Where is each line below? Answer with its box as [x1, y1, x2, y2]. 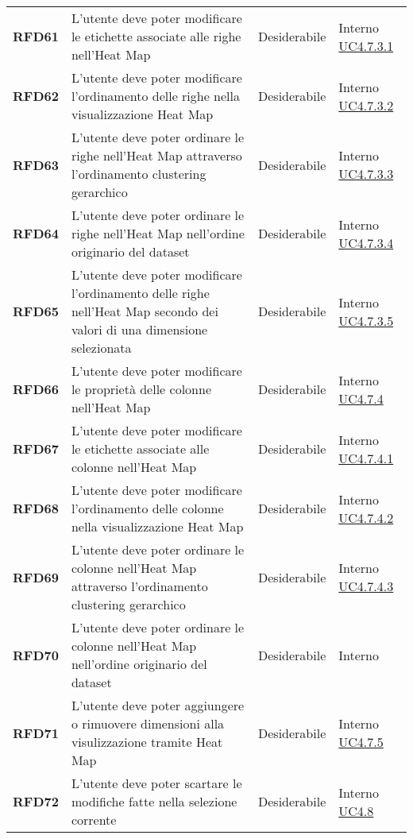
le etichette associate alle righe [71, 27, 241, 45]
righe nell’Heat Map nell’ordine [71, 224, 245, 242]
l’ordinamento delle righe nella [71, 87, 241, 105]
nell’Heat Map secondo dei [71, 302, 218, 320]
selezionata [71, 338, 132, 357]
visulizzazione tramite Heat [71, 733, 223, 751]
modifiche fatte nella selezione [71, 792, 237, 810]
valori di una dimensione [71, 320, 208, 338]
